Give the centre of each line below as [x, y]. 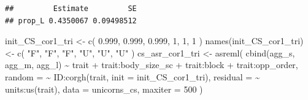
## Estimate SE [71, 9]
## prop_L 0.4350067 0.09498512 [71, 21]
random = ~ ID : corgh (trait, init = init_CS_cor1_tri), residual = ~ [133, 76]
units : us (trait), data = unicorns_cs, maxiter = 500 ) [104, 89]
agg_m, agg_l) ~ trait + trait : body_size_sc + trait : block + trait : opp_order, [152, 65]
